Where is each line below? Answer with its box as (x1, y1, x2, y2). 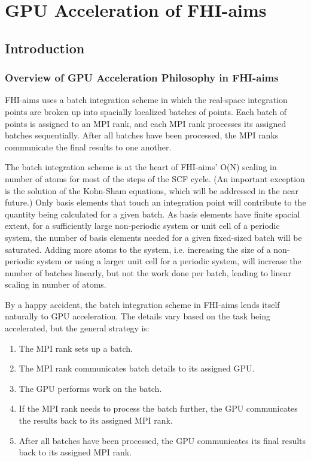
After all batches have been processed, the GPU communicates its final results (19, 434, 306, 446)
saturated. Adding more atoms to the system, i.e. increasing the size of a (5, 243, 271, 255)
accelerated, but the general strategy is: (5, 322, 150, 334)
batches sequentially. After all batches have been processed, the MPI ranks (5, 129, 279, 141)
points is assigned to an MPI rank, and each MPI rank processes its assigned (5, 117, 286, 129)
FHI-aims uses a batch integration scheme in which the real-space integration (5, 93, 288, 106)
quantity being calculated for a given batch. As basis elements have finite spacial (5, 207, 300, 220)
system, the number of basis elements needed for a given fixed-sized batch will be (5, 231, 302, 243)
